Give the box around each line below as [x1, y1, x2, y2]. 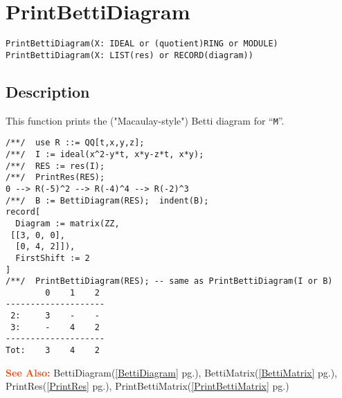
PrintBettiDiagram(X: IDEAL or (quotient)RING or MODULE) [6, 39, 278, 49]
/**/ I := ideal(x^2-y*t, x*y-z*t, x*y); [6, 149, 204, 159]
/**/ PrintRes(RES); [6, 172, 105, 183]
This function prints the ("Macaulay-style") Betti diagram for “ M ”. [6, 113, 285, 127]
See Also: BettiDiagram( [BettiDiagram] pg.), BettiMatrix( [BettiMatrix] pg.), [6, 365, 338, 379]
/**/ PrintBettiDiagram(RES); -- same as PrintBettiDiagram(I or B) [6, 276, 333, 287]
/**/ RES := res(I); [6, 161, 105, 171]
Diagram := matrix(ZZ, [15, 218, 120, 228]
